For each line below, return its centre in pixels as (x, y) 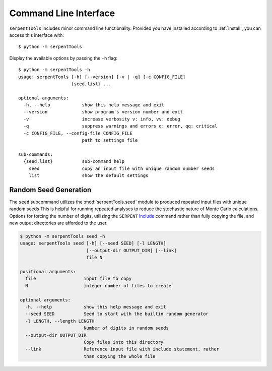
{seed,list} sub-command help (74, 162)
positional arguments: (48, 271)
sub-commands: (36, 154)
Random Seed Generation (50, 190)
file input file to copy (79, 279)
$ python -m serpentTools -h (54, 70)
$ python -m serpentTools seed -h (62, 236)
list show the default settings (88, 175)
